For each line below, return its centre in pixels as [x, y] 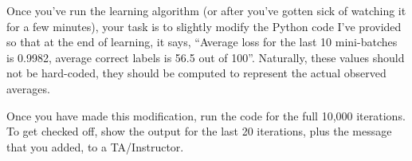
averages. [28, 88]
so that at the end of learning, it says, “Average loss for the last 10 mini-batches [202, 42]
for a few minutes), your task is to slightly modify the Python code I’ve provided [204, 26]
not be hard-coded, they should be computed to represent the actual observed [196, 73]
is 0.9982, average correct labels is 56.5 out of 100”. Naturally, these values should [206, 57]
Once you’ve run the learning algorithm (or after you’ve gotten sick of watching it [206, 10]
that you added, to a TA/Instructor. [95, 146]
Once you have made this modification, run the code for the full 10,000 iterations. [206, 115]
